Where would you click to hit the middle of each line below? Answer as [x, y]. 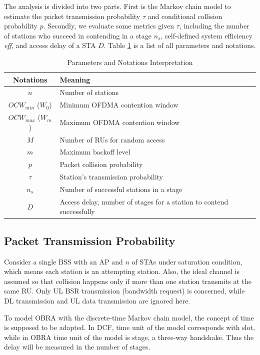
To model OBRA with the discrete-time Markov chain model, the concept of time [129, 317]
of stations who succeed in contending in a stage [78, 35]
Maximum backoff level [95, 152]
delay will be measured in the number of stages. [77, 347]
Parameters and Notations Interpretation [130, 62]
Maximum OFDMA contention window [120, 122]
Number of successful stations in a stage [121, 189]
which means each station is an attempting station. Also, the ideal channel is [122, 271]
